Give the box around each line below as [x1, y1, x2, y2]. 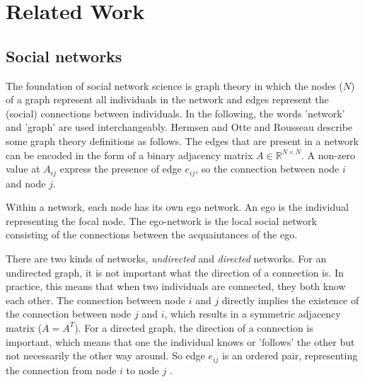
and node [6, 175, 46, 190]
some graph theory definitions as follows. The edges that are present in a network [6, 133, 359, 148]
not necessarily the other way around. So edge [6, 348, 205, 363]
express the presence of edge [59, 161, 182, 176]
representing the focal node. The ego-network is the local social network [6, 213, 317, 228]
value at [6, 161, 40, 176]
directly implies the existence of [221, 292, 359, 307]
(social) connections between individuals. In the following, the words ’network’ [6, 105, 345, 120]
